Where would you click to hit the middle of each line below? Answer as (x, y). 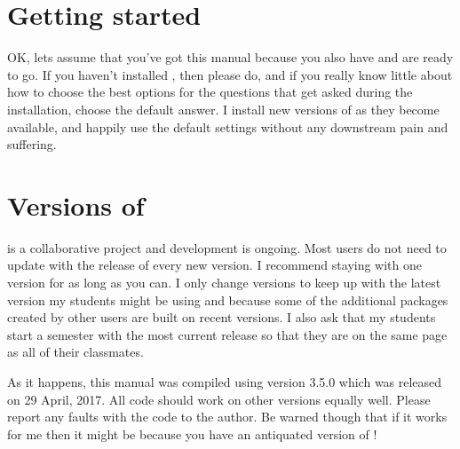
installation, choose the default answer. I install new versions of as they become (223, 109)
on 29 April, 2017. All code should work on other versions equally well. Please (219, 399)
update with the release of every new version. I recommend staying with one (215, 265)
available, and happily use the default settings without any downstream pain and (228, 126)
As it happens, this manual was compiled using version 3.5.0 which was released (225, 381)
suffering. (32, 144)
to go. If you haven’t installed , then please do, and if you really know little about (230, 74)
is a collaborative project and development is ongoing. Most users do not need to (227, 247)
